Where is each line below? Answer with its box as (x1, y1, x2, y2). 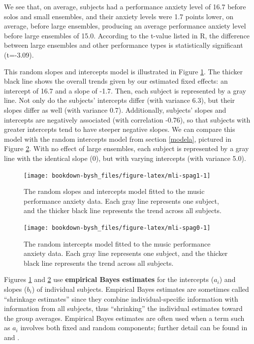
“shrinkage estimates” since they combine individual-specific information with (4, 293, 238, 304)
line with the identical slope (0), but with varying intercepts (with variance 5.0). (4, 153, 246, 163)
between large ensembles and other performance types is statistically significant (4, 40, 243, 50)
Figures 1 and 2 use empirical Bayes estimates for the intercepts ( (4, 274, 214, 284)
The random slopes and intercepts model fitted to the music (24, 186, 205, 196)
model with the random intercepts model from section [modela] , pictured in (4, 133, 231, 144)
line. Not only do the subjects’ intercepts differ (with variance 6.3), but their (4, 95, 235, 105)
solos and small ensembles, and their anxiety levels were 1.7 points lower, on (4, 11, 234, 21)
